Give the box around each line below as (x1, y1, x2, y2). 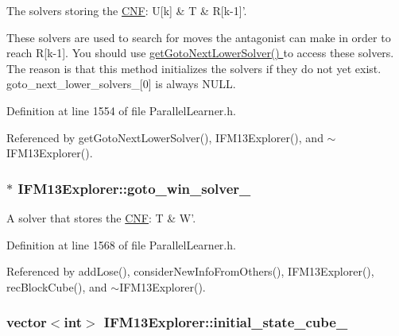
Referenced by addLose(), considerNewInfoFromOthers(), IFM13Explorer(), (6, 263, 374, 280)
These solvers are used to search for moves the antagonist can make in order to (6, 29, 391, 45)
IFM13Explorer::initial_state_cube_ (103, 312, 348, 332)
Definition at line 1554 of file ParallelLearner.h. (6, 102, 236, 118)
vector (6, 312, 47, 332)
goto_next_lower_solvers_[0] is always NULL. (6, 75, 236, 92)
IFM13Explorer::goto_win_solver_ (17, 178, 251, 198)
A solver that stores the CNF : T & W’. (6, 209, 196, 226)
